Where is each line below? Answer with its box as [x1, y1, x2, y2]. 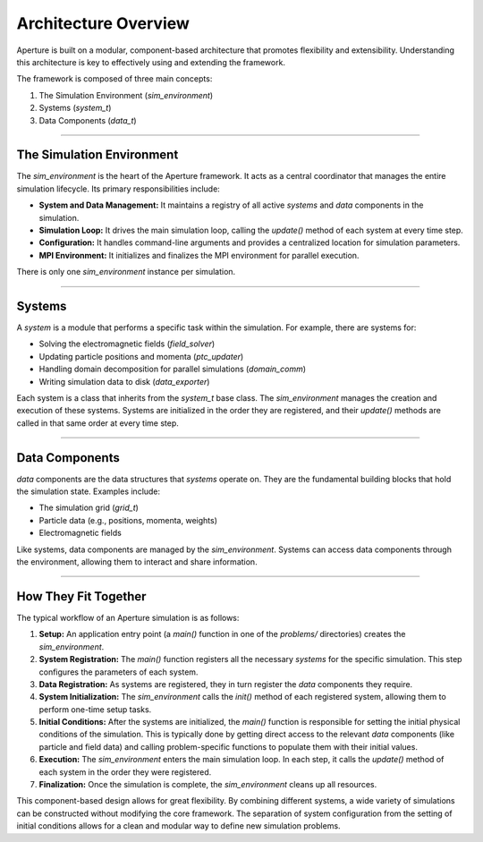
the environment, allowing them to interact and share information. [16, 557, 258, 567]
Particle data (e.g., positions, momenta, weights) [38, 515, 218, 525]
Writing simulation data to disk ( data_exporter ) [38, 376, 210, 387]
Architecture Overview [16, 13, 190, 33]
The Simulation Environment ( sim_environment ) [38, 89, 214, 100]
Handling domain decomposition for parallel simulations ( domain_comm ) [38, 363, 307, 375]
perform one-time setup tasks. [38, 703, 152, 715]
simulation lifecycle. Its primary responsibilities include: [16, 183, 221, 194]
